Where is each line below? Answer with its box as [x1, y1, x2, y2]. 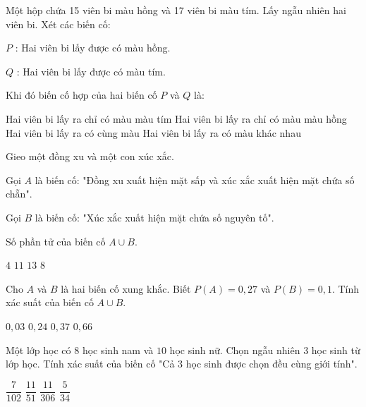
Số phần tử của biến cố [6, 233, 106, 248]
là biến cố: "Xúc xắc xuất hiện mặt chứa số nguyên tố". [35, 209, 274, 224]
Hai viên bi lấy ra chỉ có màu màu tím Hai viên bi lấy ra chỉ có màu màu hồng [6, 111, 347, 126]
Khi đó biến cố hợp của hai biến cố [6, 87, 157, 102]
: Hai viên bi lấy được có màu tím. [16, 63, 166, 78]
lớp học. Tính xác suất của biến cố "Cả [6, 356, 175, 371]
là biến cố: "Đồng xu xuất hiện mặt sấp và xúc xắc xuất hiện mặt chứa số [35, 172, 355, 187]
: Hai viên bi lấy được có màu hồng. [15, 40, 171, 55]
